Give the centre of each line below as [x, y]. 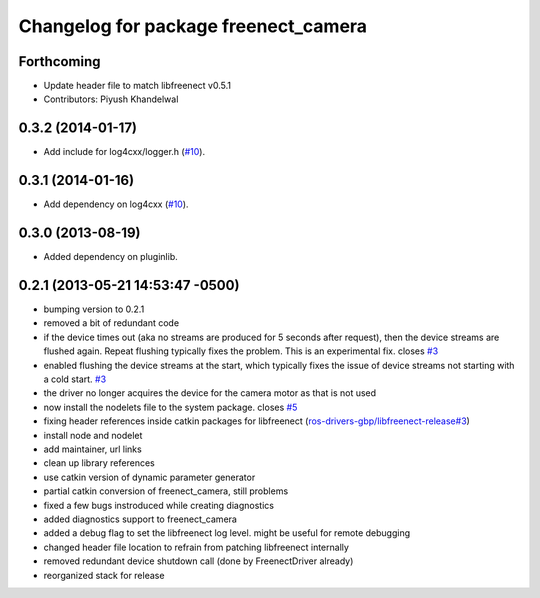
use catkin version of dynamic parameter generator [149, 477]
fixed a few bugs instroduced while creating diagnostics [159, 505]
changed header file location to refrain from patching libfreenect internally [196, 547]
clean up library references [99, 463]
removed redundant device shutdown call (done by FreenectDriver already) [198, 561]
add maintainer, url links [92, 449]
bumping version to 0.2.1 [94, 309]
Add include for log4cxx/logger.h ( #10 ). [124, 152]
